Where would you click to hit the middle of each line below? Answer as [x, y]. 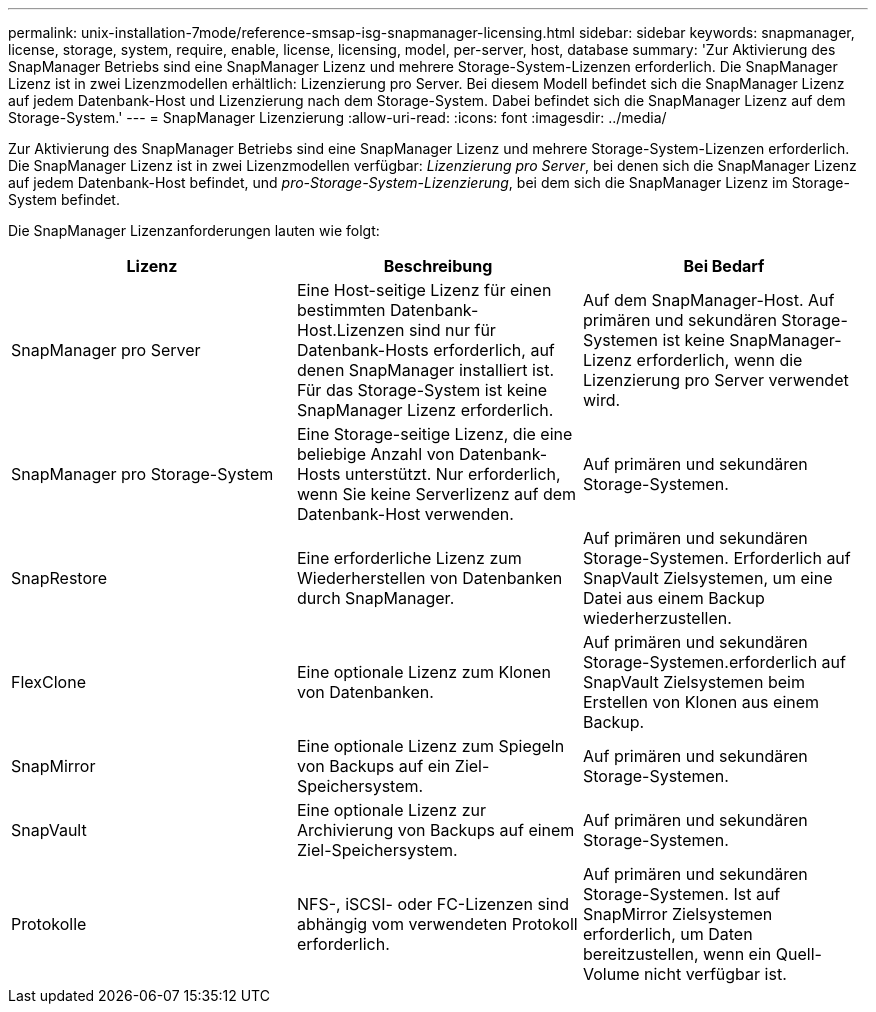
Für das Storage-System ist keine [422, 390]
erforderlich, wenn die [719, 360]
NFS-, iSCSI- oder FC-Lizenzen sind [432, 904]
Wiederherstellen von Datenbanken [429, 578]
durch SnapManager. [375, 598]
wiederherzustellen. [657, 618]
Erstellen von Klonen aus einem [701, 702]
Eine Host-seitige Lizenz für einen [424, 290]
